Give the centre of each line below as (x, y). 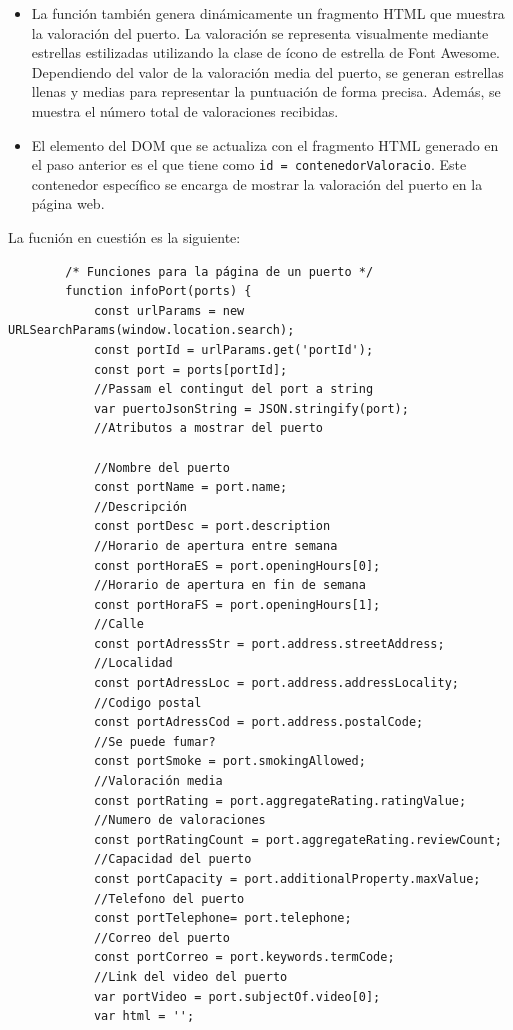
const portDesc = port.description (212, 526)
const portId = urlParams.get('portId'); (233, 349)
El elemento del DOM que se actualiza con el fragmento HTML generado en (265, 144)
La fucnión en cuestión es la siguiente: (124, 237)
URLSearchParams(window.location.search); (151, 330)
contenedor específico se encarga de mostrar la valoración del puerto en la (257, 183)
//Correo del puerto (161, 937)
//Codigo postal (147, 702)
